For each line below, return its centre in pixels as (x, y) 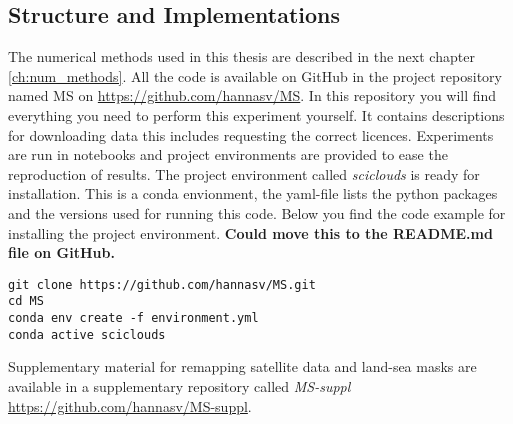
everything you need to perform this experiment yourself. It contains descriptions (256, 114)
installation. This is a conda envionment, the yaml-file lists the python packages (253, 193)
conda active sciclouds (87, 334)
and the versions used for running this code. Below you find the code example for (257, 212)
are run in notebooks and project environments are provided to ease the (228, 154)
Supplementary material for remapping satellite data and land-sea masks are (242, 366)
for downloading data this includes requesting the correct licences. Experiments (251, 134)
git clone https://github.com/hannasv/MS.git (162, 284)
